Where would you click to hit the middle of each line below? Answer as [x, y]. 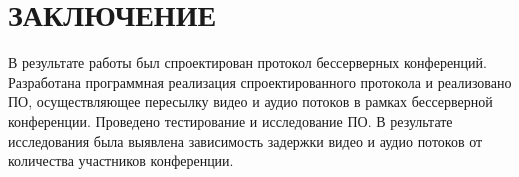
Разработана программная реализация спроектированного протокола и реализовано [260, 81]
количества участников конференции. [121, 160]
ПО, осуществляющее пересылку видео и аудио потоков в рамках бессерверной [250, 101]
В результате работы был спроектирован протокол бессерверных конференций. [247, 62]
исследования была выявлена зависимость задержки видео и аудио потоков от [245, 140]
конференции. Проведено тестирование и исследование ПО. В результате [230, 120]
